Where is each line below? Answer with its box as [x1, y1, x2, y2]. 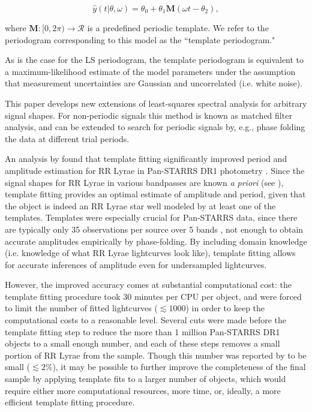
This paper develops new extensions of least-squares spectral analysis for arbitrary [5, 97, 307, 109]
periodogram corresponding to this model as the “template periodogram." [5, 33, 275, 46]
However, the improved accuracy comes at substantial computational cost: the [5, 278, 292, 291]
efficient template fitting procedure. [5, 396, 135, 408]
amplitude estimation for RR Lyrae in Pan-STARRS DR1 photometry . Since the [5, 164, 305, 176]
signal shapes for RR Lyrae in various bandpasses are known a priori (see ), [5, 176, 284, 188]
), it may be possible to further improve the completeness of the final [52, 360, 306, 373]
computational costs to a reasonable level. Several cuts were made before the [5, 314, 287, 326]
